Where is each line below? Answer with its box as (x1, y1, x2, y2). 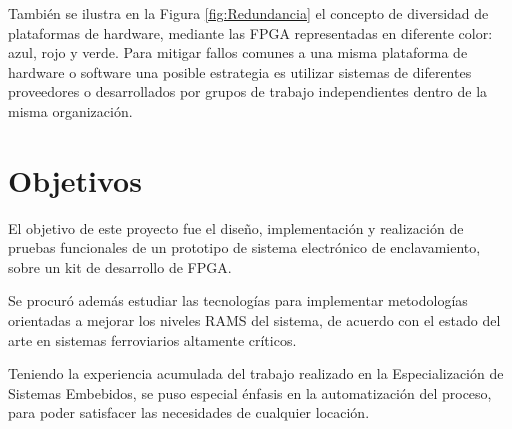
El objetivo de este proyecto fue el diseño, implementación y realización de (8, 217, 464, 238)
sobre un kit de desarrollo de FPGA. (8, 256, 232, 277)
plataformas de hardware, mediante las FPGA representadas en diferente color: (8, 22, 493, 43)
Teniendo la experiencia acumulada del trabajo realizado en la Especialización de (8, 363, 504, 384)
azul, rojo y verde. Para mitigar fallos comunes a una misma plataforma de (8, 42, 468, 63)
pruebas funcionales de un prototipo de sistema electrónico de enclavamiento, (8, 237, 481, 258)
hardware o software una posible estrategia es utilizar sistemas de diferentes (8, 61, 472, 82)
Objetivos (8, 159, 142, 200)
